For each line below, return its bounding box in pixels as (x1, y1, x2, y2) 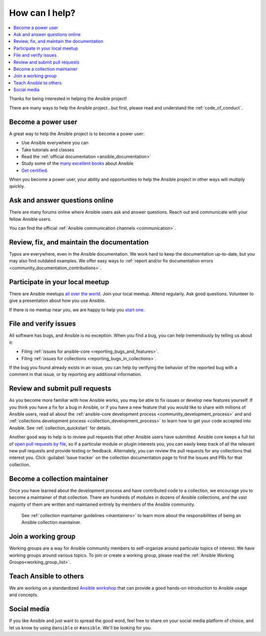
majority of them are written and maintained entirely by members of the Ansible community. (9, 501, 196, 507)
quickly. (9, 183, 25, 189)
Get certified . (21, 167, 49, 173)
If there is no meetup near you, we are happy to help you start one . (9, 306, 145, 313)
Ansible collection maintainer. (21, 520, 81, 525)
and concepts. (9, 592, 38, 598)
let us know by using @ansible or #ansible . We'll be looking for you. (9, 625, 152, 631)
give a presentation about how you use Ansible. (9, 298, 106, 303)
